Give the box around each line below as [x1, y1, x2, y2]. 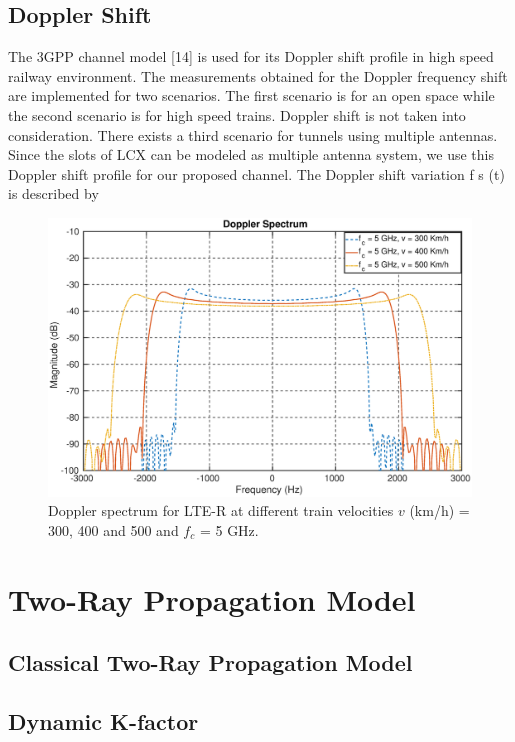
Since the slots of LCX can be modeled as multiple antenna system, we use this [8, 144, 494, 165]
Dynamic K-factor [8, 705, 199, 736]
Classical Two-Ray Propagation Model [8, 647, 413, 678]
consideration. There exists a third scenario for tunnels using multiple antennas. [8, 124, 498, 145]
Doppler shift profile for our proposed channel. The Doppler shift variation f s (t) [8, 163, 505, 184]
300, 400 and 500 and [48, 519, 179, 540]
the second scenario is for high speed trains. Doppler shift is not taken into [8, 104, 466, 125]
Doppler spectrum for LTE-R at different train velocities [48, 500, 394, 521]
